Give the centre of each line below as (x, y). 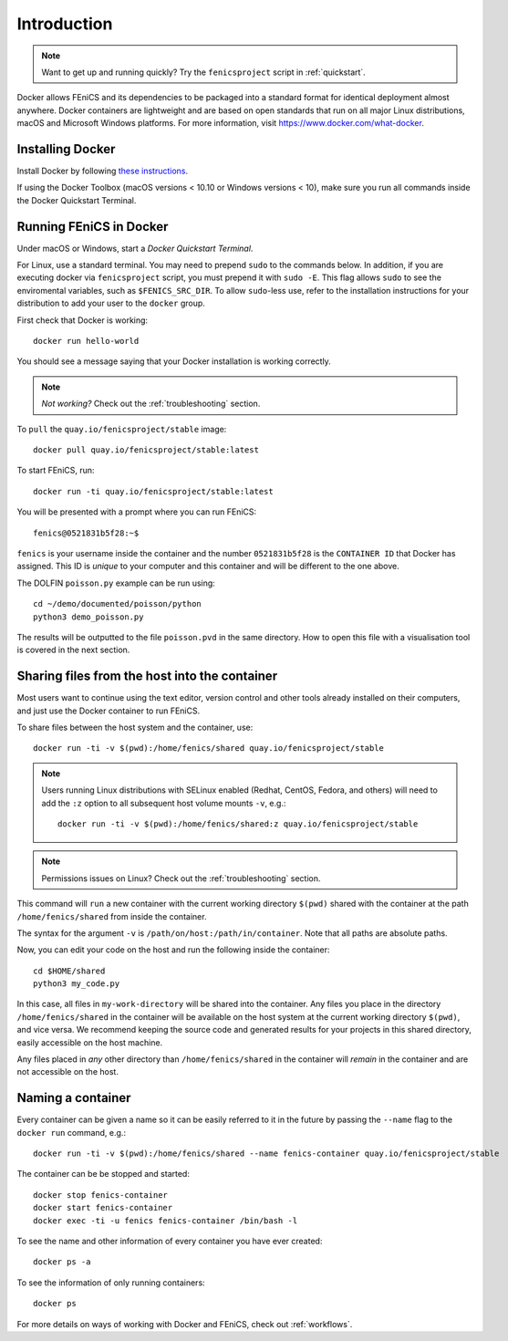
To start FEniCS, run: (56, 471)
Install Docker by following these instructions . (103, 171)
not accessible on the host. (67, 1072)
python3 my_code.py (77, 984)
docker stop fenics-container (101, 1195)
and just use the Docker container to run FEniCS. (109, 711)
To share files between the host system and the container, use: (135, 727)
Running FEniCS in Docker (93, 227)
